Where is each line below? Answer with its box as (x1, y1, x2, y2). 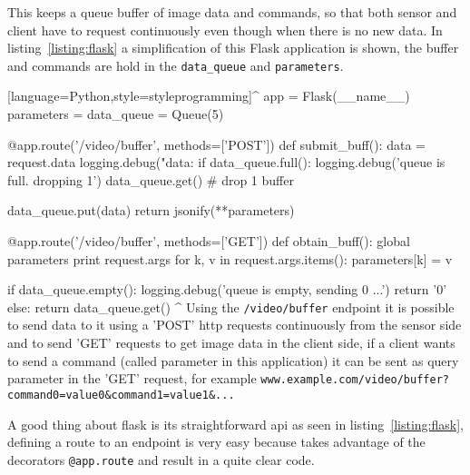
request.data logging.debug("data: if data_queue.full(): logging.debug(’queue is (7, 153, 446, 172)
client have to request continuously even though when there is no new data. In (7, 20, 443, 39)
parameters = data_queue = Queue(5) (7, 104, 224, 124)
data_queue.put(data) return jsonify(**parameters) (7, 201, 295, 220)
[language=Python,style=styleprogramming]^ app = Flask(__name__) (7, 86, 410, 105)
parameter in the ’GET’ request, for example (7, 369, 257, 388)
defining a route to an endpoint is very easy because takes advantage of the (7, 432, 426, 451)
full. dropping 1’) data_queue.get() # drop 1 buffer (7, 170, 294, 189)
